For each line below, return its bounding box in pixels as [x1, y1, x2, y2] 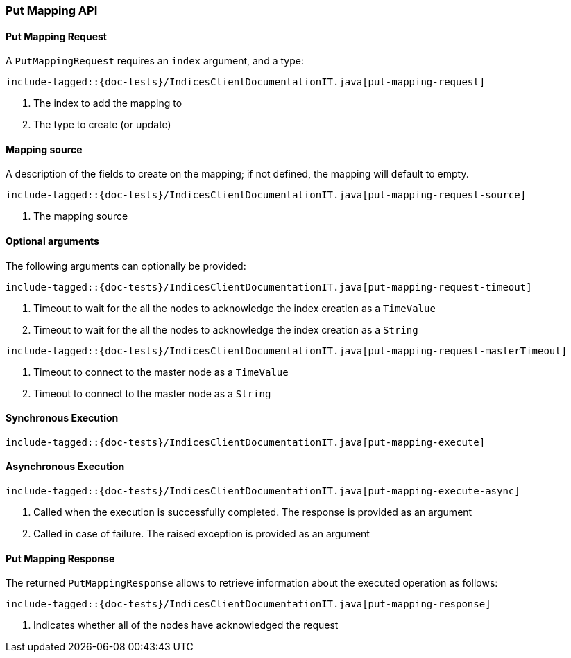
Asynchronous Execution [6, 460, 125, 473]
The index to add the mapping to [33, 97, 182, 110]
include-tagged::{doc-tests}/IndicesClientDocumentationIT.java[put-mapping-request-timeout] [6, 281, 532, 293]
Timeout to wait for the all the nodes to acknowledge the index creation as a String [33, 323, 418, 336]
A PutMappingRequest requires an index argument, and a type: [6, 55, 304, 67]
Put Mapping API [6, 3, 98, 17]
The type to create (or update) [33, 119, 171, 131]
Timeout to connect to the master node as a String [33, 387, 271, 399]
